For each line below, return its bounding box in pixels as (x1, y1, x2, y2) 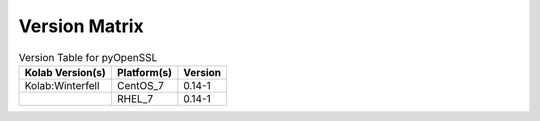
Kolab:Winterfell (24, 78, 100, 92)
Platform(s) (116, 65, 172, 79)
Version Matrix (18, 15, 144, 37)
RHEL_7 (116, 91, 154, 105)
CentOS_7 (116, 78, 165, 92)
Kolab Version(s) (24, 65, 107, 79)
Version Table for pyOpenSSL (18, 50, 158, 64)
